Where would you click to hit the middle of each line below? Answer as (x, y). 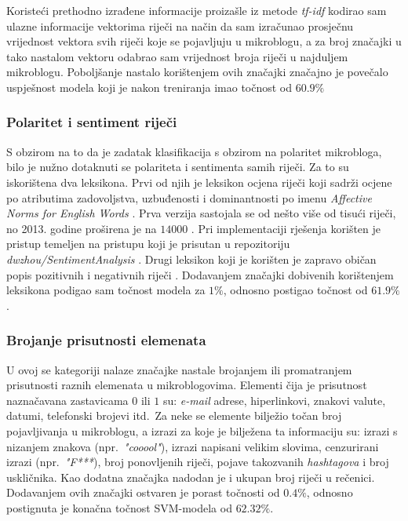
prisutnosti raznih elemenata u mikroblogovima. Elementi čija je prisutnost (187, 385)
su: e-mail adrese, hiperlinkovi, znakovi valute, (274, 400)
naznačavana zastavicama (67, 400)
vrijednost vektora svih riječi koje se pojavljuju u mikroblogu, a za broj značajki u (204, 41)
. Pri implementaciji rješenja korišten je (286, 228)
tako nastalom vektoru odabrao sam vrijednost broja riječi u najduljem (177, 56)
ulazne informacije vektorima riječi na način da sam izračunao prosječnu (180, 26)
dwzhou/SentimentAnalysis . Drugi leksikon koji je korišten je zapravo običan (191, 259)
